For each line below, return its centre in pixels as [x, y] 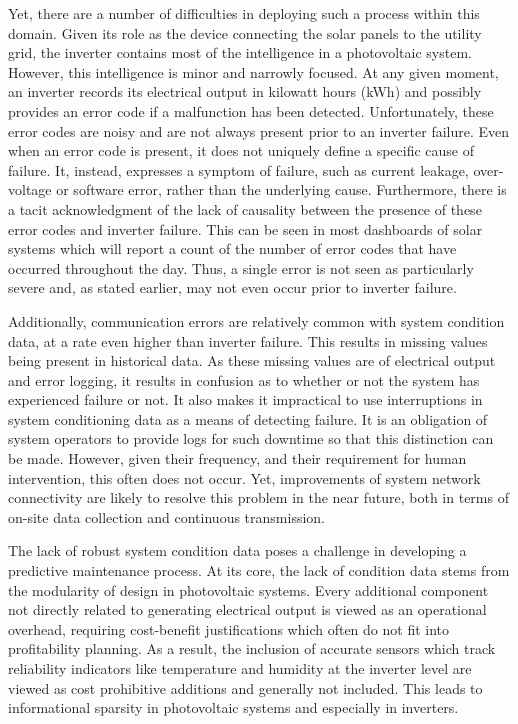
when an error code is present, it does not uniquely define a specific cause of [241, 150]
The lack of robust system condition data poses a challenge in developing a [237, 550]
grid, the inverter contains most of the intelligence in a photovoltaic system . [240, 52]
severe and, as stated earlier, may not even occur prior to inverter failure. [232, 287]
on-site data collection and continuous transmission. [166, 516]
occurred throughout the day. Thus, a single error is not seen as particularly [241, 267]
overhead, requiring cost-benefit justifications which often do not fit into [228, 628]
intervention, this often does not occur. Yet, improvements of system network [244, 477]
